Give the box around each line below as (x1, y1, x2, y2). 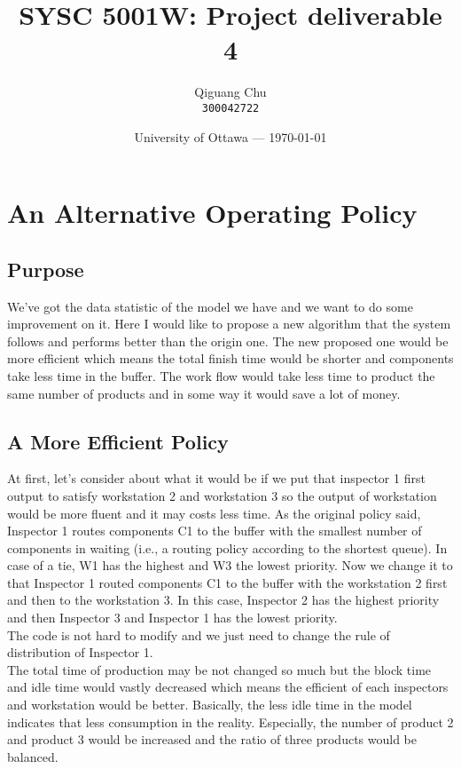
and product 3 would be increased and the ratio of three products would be (7, 730, 417, 749)
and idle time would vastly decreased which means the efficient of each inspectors (7, 678, 449, 696)
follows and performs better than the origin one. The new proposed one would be (7, 331, 449, 350)
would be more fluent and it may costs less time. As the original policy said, (7, 503, 421, 522)
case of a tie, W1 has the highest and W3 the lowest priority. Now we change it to (7, 556, 453, 575)
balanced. (7, 747, 59, 765)
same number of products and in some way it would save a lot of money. (7, 384, 401, 402)
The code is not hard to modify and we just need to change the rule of (7, 625, 390, 644)
